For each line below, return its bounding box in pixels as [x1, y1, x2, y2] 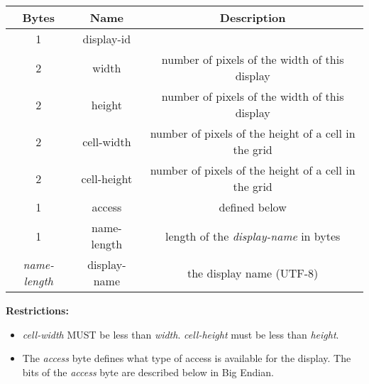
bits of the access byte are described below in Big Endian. [22, 364, 274, 379]
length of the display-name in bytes [165, 227, 341, 244]
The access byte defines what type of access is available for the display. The [22, 351, 351, 366]
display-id [82, 31, 131, 47]
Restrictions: [6, 303, 69, 317]
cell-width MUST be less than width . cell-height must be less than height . [22, 327, 339, 341]
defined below [219, 199, 287, 215]
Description [219, 9, 286, 26]
